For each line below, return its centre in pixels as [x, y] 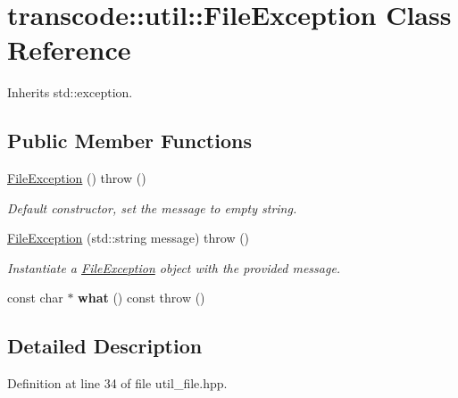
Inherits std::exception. [70, 92]
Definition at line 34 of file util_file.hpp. [117, 383]
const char [35, 298]
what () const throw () [142, 298]
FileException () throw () [77, 178]
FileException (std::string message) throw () [129, 238]
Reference [69, 50]
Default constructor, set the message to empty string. [152, 207]
